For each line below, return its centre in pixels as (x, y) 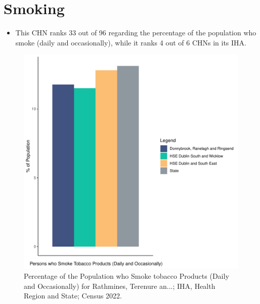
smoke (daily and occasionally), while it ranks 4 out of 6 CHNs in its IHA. (131, 42)
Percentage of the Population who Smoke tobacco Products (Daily (126, 275)
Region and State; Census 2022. (73, 296)
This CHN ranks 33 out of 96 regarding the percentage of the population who (136, 33)
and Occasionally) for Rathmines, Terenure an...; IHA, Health (120, 286)
